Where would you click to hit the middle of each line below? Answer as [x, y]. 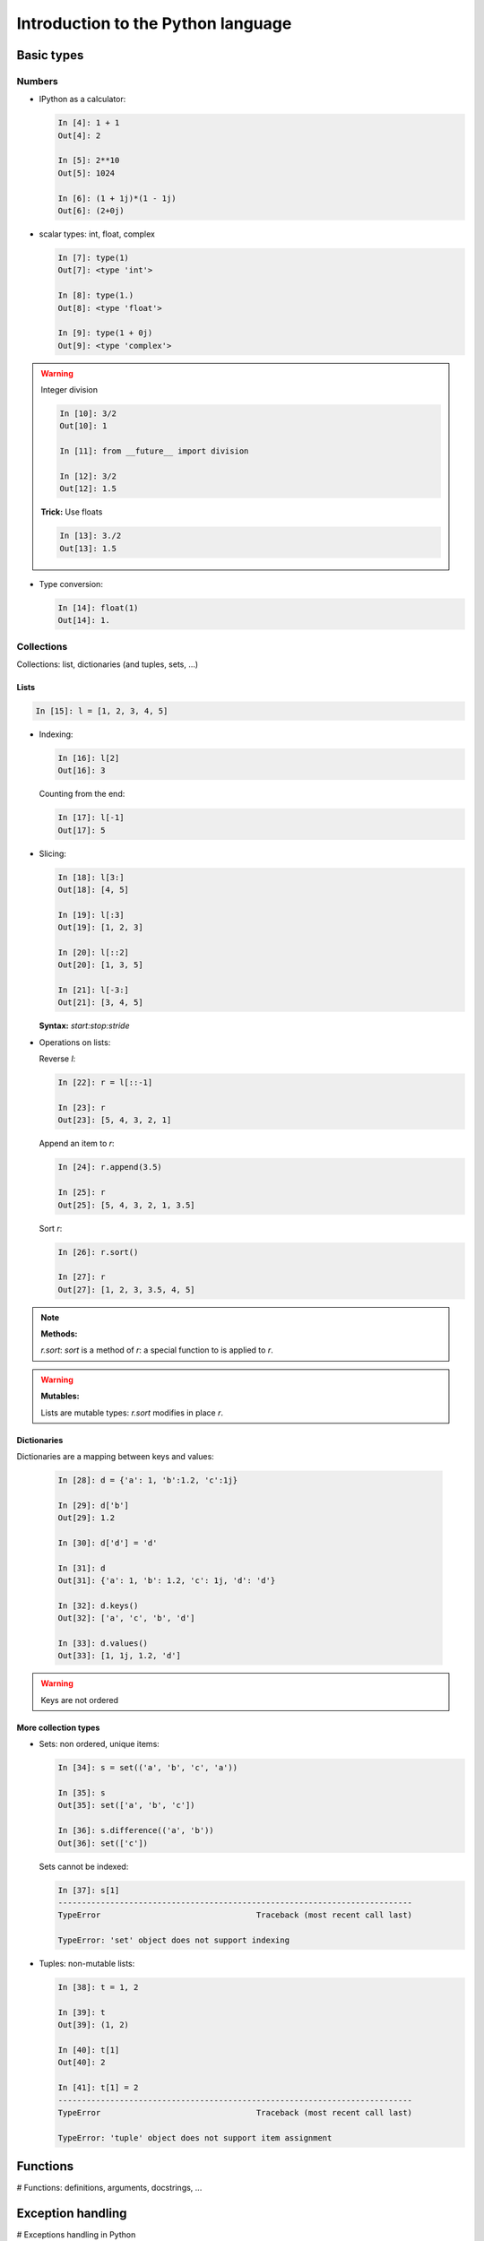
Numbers [37, 81]
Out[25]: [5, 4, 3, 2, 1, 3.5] [127, 1205]
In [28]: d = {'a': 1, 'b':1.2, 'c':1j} [147, 1480]
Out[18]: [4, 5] [94, 889]
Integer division [69, 390]
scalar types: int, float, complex [97, 234]
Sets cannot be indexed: [84, 1866]
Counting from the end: [82, 794]
